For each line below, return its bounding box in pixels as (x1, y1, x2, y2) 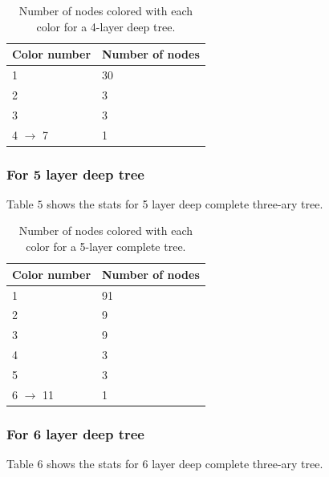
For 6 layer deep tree (6, 423, 144, 443)
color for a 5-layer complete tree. (26, 238, 186, 255)
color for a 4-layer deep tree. (36, 18, 176, 34)
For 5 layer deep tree (6, 164, 144, 184)
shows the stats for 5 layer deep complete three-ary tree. (47, 195, 323, 212)
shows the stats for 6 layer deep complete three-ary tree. (47, 455, 323, 472)
